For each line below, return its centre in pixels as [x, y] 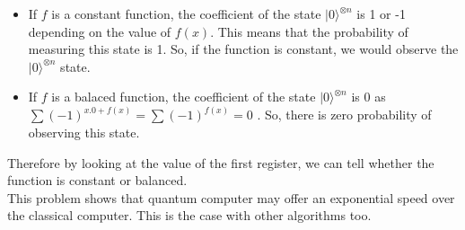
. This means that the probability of [309, 31]
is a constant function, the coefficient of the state [186, 13]
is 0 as [368, 97]
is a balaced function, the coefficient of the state [184, 97]
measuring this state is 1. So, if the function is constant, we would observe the [243, 49]
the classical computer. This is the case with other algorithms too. [189, 215]
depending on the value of [100, 31]
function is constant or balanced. [97, 180]
